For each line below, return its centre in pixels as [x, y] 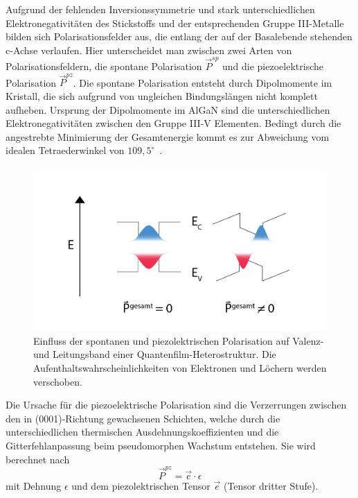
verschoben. [58, 381]
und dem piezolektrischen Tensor [141, 485]
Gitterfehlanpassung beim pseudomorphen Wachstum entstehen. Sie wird [161, 445]
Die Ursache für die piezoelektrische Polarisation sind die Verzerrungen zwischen [176, 405]
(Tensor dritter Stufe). [271, 485]
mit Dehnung [34, 485]
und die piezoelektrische [273, 66]
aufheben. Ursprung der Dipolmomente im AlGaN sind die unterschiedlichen [168, 109]
